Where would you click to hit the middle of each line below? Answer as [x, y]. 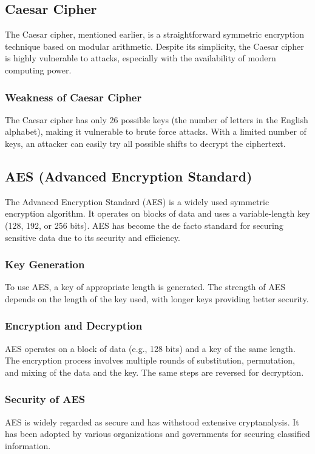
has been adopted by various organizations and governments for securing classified [157, 434]
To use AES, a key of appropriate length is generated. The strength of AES [145, 287]
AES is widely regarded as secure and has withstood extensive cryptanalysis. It [152, 422]
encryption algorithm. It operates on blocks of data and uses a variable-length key [157, 213]
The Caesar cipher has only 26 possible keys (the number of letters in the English [157, 119]
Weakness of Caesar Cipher [73, 97]
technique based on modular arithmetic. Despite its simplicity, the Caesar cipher [154, 46]
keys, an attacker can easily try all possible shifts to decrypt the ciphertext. [145, 143]
